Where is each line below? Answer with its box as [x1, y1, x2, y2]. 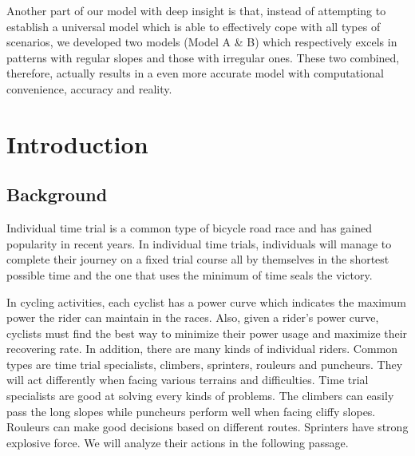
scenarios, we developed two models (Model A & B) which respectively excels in [6, 34, 397, 50]
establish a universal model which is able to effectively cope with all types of [6, 18, 381, 34]
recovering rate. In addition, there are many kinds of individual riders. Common [6, 340, 398, 357]
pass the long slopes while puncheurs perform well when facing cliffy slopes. [6, 402, 376, 419]
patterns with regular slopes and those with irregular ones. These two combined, [6, 49, 400, 65]
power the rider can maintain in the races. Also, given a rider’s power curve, [6, 309, 379, 326]
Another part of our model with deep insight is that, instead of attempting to [6, 2, 386, 18]
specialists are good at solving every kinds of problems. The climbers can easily [6, 387, 394, 404]
